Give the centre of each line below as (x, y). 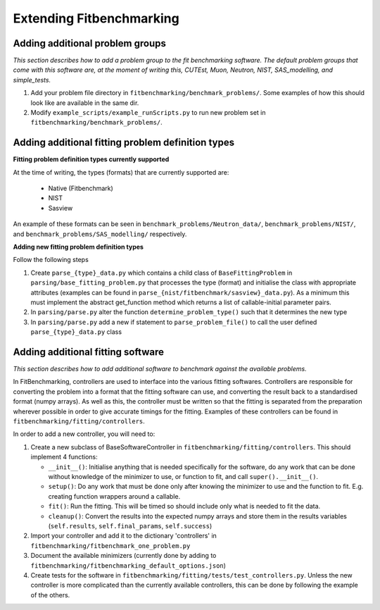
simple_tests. (32, 80)
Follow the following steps (51, 260)
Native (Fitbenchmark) (81, 188)
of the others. (50, 595)
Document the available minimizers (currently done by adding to (123, 556)
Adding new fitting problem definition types (78, 247)
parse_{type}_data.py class (76, 332)
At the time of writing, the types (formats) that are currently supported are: (121, 172)
